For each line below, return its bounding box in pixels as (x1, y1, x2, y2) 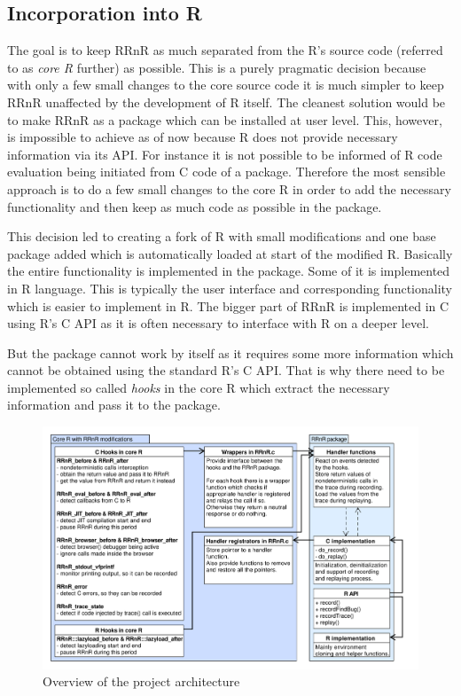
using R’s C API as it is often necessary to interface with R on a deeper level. (7, 314, 429, 332)
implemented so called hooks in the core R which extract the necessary (7, 378, 390, 396)
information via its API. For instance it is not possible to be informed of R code (7, 145, 442, 163)
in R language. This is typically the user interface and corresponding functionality (7, 278, 452, 297)
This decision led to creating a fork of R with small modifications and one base (7, 227, 436, 246)
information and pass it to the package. (7, 395, 221, 414)
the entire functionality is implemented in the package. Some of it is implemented (7, 262, 450, 280)
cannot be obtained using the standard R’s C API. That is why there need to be (7, 361, 445, 379)
